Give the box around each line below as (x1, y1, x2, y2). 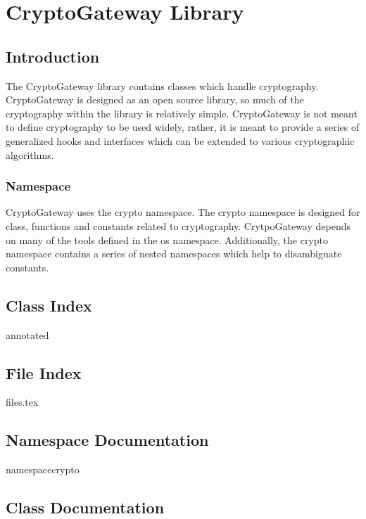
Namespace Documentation (6, 429, 209, 451)
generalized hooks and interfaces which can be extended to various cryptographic (6, 133, 355, 148)
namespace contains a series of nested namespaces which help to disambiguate (6, 246, 342, 261)
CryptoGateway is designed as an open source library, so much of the (6, 92, 304, 107)
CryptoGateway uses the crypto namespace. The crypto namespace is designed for (6, 205, 360, 219)
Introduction (6, 45, 100, 67)
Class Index (6, 294, 92, 316)
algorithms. (6, 147, 54, 162)
